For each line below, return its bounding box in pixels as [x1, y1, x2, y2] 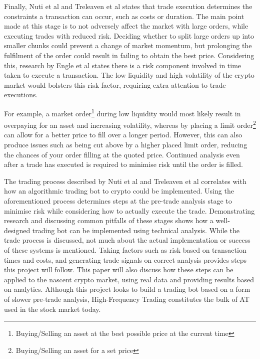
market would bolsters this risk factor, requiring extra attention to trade [4, 79, 226, 90]
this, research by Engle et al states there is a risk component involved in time [4, 60, 241, 70]
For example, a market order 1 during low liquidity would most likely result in [4, 106, 241, 118]
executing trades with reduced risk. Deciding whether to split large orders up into [4, 30, 254, 41]
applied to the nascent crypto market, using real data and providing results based [4, 274, 254, 284]
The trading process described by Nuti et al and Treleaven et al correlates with [4, 175, 246, 186]
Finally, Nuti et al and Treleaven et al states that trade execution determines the [4, 1, 252, 11]
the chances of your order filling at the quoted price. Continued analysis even [4, 149, 240, 159]
